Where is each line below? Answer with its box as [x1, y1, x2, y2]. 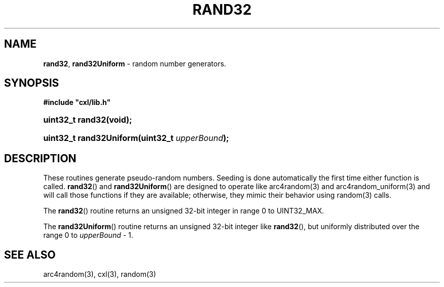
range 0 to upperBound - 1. [43, 231, 133, 240]
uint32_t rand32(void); [43, 115, 132, 125]
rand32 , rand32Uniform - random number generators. [43, 59, 227, 68]
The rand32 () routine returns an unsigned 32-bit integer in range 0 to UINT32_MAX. [43, 206, 324, 216]
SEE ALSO [4, 248, 56, 261]
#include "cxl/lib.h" [43, 98, 111, 107]
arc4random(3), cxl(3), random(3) [43, 270, 156, 279]
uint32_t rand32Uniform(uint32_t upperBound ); [43, 133, 229, 143]
